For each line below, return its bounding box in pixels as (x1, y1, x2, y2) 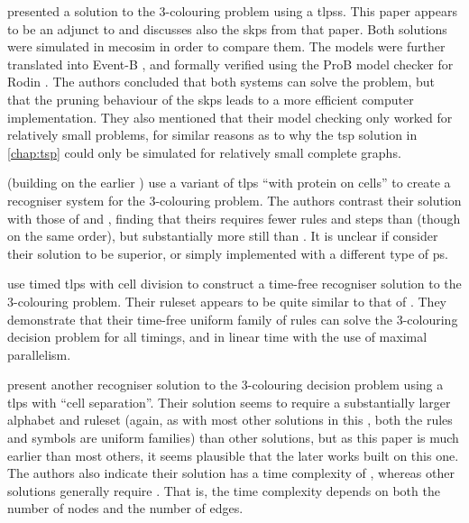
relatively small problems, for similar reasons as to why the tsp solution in (7, 125, 418, 144)
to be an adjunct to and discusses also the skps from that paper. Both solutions (7, 19, 447, 38)
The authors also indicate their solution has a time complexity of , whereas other (7, 463, 455, 482)
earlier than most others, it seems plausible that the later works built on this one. (7, 445, 459, 464)
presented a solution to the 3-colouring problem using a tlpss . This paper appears (7, 2, 457, 20)
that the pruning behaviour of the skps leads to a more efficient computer (7, 89, 414, 108)
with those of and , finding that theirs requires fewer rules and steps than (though (7, 208, 461, 227)
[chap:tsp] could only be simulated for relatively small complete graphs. (7, 142, 401, 161)
